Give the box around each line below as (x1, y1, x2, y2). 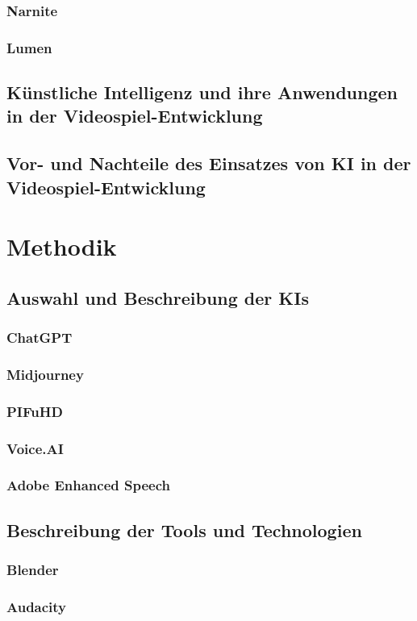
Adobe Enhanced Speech (6, 475, 170, 495)
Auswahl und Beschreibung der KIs (6, 285, 309, 310)
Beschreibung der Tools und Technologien (6, 517, 362, 542)
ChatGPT (6, 327, 73, 348)
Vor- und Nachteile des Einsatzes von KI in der (6, 151, 411, 176)
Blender (6, 560, 59, 580)
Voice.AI (6, 438, 64, 458)
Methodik (6, 230, 117, 263)
